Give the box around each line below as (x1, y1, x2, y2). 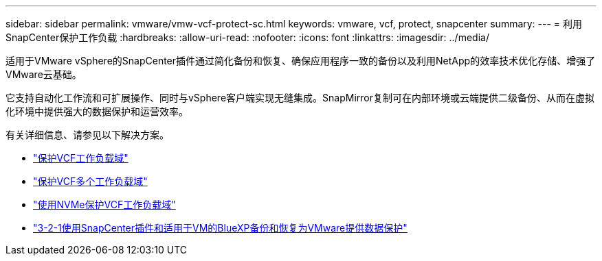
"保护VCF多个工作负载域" (33, 175, 148, 187)
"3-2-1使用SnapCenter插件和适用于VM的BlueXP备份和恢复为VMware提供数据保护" (33, 222, 408, 234)
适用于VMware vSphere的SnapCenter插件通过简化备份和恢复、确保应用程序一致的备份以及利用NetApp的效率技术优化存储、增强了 (5, 55, 596, 66)
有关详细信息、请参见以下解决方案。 (5, 129, 169, 140)
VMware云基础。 (5, 69, 82, 80)
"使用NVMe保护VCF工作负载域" (33, 199, 176, 210)
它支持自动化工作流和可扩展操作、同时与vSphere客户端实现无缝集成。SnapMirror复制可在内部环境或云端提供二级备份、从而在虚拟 (5, 92, 594, 103)
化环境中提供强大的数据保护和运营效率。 (5, 105, 188, 117)
